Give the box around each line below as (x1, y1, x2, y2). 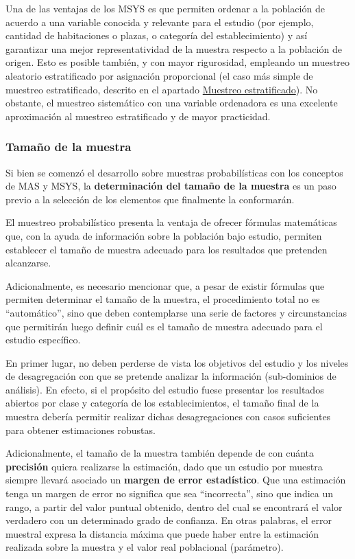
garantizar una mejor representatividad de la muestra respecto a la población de (5, 41, 342, 56)
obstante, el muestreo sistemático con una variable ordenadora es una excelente (5, 95, 338, 110)
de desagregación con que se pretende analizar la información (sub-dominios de (5, 369, 336, 383)
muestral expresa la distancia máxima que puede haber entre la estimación (5, 526, 319, 540)
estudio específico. (5, 332, 81, 347)
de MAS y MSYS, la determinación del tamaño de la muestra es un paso (5, 179, 336, 193)
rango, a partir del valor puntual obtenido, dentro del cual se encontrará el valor (5, 499, 343, 514)
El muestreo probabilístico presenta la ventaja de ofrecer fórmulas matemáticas (5, 215, 337, 229)
